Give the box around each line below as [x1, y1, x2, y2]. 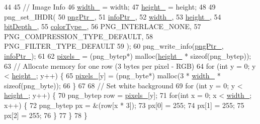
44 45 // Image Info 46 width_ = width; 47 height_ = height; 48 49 [4, 2, 216, 12]
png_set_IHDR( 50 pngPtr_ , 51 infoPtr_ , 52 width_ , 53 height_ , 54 [4, 11, 221, 22]
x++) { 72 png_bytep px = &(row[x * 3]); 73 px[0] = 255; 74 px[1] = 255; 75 [4, 99, 244, 110]
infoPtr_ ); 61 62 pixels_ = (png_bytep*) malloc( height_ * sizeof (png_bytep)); [4, 50, 251, 61]
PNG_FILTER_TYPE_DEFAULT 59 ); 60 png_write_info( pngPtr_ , [4, 41, 224, 51]
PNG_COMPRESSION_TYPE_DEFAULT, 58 [4, 31, 153, 41]
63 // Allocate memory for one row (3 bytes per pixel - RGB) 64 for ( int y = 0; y [4, 60, 256, 71]
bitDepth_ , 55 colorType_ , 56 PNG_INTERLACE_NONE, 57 [4, 21, 201, 32]
